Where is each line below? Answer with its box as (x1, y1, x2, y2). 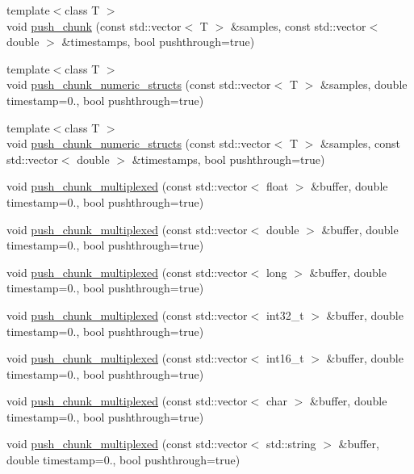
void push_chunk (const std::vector (6, 17, 182, 34)
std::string (266, 435, 316, 452)
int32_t (266, 306, 304, 323)
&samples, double (320, 76, 408, 93)
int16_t (266, 350, 304, 367)
